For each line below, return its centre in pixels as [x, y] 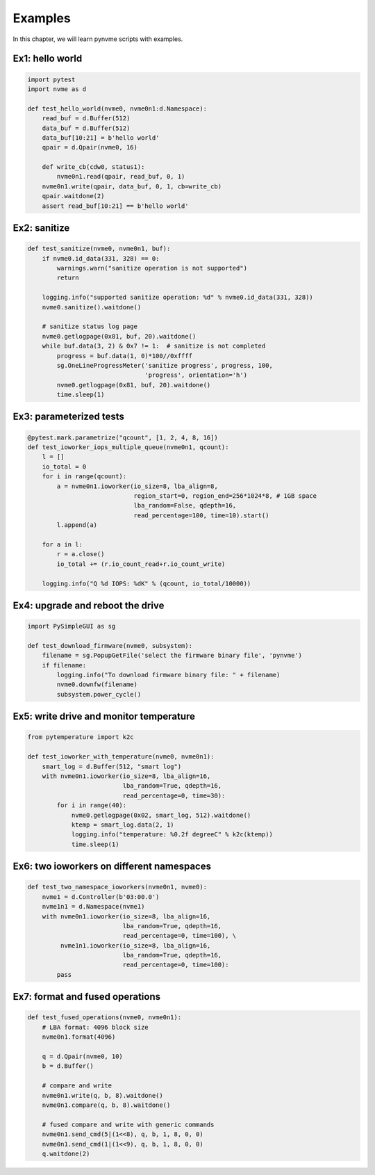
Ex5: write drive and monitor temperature [104, 716]
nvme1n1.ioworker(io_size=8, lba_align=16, [135, 945]
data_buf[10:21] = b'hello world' [101, 138]
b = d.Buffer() [68, 1066]
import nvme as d [57, 89]
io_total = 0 [64, 467]
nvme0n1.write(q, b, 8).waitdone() [102, 1095]
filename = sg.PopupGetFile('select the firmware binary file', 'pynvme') [172, 656]
